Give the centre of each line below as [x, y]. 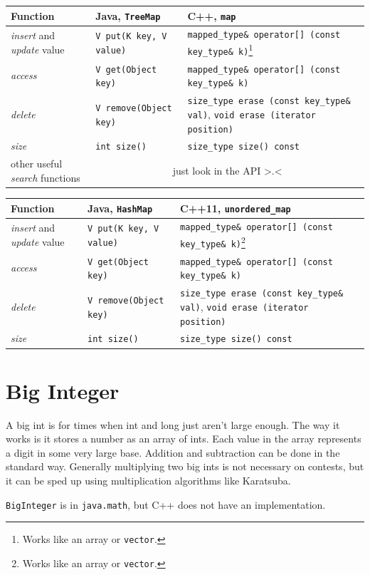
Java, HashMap [120, 208]
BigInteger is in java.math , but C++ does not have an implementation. [166, 504]
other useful [37, 164]
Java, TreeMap [128, 15]
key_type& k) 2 [213, 242]
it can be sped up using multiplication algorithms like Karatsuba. [148, 481]
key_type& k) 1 [220, 49]
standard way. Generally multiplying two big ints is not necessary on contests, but [185, 466]
